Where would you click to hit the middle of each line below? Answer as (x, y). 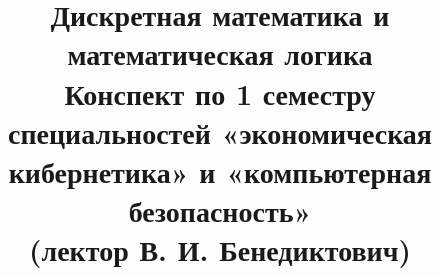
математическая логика (220, 53)
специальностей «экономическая (220, 131)
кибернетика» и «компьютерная (220, 170)
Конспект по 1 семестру (220, 92)
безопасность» (220, 210)
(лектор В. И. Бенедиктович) (220, 249)
